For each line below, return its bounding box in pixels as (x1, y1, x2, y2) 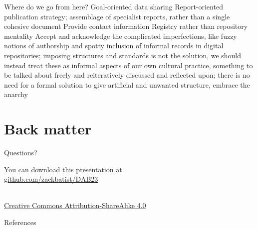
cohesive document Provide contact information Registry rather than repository (4, 21, 248, 31)
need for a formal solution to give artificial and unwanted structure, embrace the (4, 79, 250, 90)
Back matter (4, 118, 92, 139)
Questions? (4, 147, 37, 158)
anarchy (4, 89, 28, 100)
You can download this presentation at (4, 164, 122, 174)
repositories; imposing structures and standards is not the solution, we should (4, 50, 242, 60)
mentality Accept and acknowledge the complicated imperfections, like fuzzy (4, 30, 237, 41)
